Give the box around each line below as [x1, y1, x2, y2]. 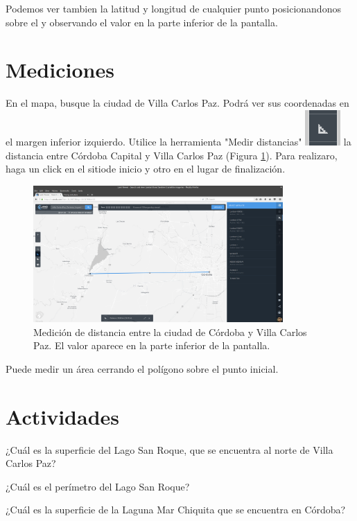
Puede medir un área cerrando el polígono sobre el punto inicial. [6, 361, 279, 376]
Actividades [6, 402, 120, 430]
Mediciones [6, 55, 114, 84]
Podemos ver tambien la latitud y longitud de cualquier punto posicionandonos [6, 1, 341, 15]
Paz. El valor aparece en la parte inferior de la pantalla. [33, 338, 270, 353]
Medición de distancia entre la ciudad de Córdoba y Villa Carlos [33, 324, 307, 339]
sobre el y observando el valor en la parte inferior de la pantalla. [6, 15, 278, 29]
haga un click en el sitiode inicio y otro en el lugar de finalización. [6, 161, 286, 176]
